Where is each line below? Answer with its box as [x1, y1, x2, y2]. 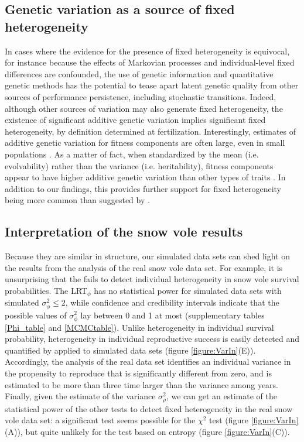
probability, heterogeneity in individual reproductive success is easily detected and [5, 333, 300, 345]
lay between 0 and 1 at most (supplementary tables [80, 309, 265, 321]
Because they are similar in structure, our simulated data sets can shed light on [5, 250, 291, 262]
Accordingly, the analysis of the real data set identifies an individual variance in [5, 355, 291, 368]
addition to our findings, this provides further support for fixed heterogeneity [5, 182, 282, 194]
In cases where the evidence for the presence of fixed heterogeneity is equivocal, [5, 44, 290, 57]
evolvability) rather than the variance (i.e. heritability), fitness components [5, 159, 274, 172]
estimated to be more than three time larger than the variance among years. [5, 378, 279, 390]
